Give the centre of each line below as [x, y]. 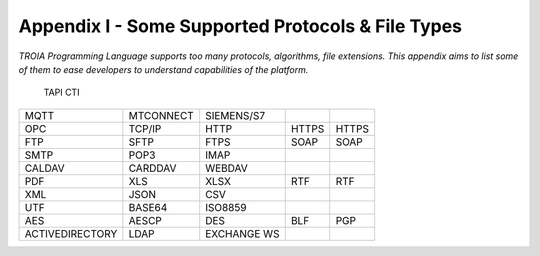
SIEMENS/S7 [235, 115]
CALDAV [44, 168]
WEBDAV [227, 168]
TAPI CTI [61, 92]
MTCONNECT [161, 115]
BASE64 [148, 207]
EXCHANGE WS [242, 233]
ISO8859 [226, 207]
